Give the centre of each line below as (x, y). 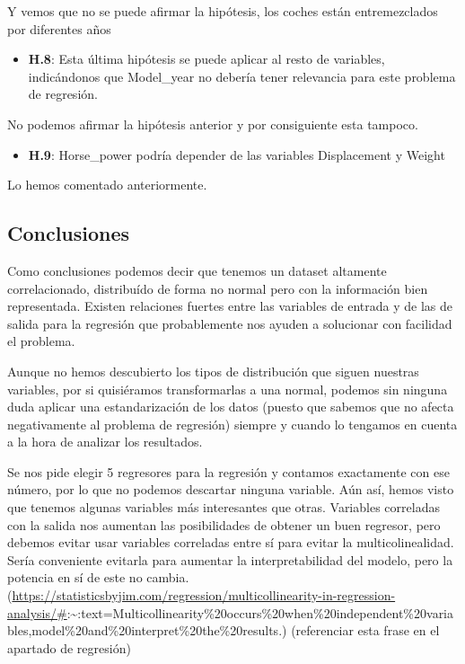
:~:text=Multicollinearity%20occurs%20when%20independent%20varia (260, 612)
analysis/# (37, 612)
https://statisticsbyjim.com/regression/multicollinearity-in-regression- (204, 595)
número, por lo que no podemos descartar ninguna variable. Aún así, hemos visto (231, 489)
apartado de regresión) (69, 647)
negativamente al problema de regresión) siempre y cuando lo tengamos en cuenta (232, 424)
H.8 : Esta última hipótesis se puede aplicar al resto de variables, (206, 59)
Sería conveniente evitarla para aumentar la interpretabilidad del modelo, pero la (230, 559)
